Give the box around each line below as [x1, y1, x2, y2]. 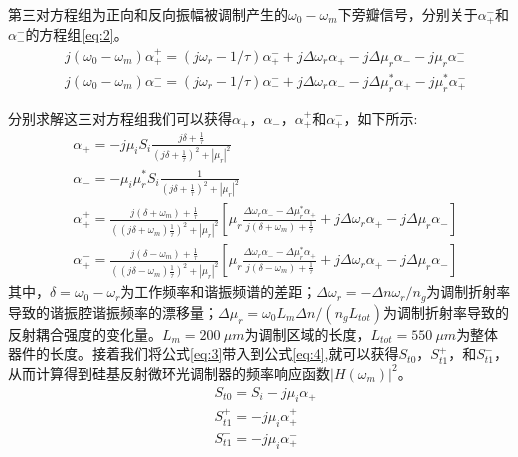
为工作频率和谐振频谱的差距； [120, 281, 317, 302]
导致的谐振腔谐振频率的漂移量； [8, 301, 218, 322]
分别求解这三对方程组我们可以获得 [8, 107, 232, 128]
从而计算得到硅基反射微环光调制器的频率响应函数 [8, 362, 330, 383]
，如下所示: [343, 107, 418, 128]
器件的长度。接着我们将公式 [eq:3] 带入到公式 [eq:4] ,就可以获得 [8, 343, 399, 364]
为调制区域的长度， [244, 323, 371, 344]
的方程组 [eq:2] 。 [25, 24, 128, 45]
